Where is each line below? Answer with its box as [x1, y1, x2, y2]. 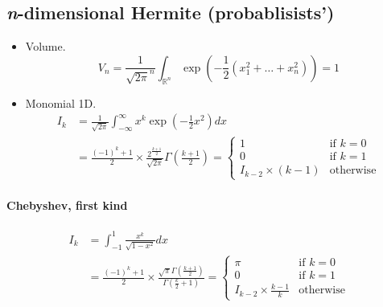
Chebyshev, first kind [6, 197, 128, 214]
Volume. [25, 38, 66, 55]
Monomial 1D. [25, 94, 97, 111]
